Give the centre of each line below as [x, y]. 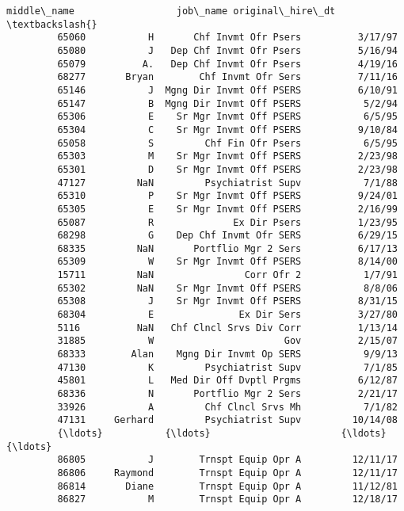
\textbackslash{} [52, 24]
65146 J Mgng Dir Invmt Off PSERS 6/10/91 [227, 90]
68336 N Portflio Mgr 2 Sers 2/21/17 [227, 394]
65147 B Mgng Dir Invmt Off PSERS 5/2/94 [227, 103]
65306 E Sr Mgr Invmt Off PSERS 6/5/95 [227, 117]
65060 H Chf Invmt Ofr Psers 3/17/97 [227, 38]
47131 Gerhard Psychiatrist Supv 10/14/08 [227, 420]
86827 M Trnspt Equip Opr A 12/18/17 [227, 500]
